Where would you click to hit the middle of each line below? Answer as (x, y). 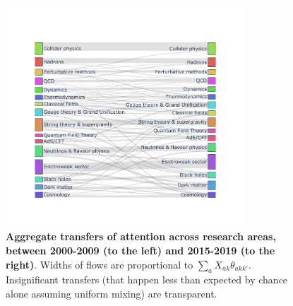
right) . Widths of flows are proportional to (100, 264)
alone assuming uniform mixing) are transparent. (112, 293)
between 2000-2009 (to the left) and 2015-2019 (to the (140, 251)
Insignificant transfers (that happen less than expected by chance (147, 279)
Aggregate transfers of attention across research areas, (141, 236)
